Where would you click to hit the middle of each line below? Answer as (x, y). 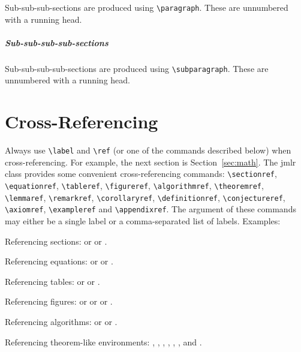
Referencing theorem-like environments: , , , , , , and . (103, 342)
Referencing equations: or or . (59, 261)
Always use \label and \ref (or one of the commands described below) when (148, 150)
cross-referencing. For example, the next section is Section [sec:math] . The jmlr (150, 162)
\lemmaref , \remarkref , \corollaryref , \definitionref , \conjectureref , (145, 197)
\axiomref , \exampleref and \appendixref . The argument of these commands (150, 209)
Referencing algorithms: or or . (61, 322)
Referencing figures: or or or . (59, 301)
